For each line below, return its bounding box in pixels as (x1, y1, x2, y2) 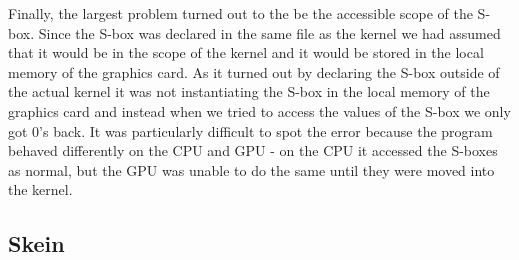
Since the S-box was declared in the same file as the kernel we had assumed (38, 22, 501, 43)
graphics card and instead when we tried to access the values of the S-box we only (8, 100, 511, 121)
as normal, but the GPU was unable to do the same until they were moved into (8, 159, 495, 180)
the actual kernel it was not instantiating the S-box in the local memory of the (8, 81, 490, 102)
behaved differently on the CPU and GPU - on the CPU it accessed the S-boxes (8, 140, 498, 161)
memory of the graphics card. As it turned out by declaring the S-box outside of (8, 61, 500, 82)
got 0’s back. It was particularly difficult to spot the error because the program (8, 120, 493, 141)
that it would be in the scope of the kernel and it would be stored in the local (8, 42, 484, 63)
